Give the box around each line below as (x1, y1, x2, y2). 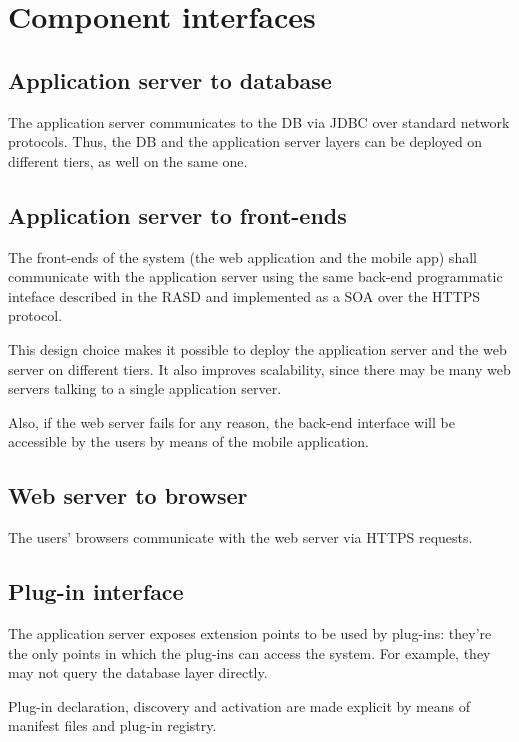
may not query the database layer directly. (8, 662, 268, 683)
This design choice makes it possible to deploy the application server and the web (8, 338, 507, 359)
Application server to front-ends (8, 199, 347, 230)
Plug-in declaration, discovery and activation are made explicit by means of (8, 695, 471, 716)
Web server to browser (8, 480, 248, 511)
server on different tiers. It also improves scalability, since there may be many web (8, 358, 511, 379)
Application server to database (8, 64, 332, 95)
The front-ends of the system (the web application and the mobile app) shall (8, 246, 477, 267)
